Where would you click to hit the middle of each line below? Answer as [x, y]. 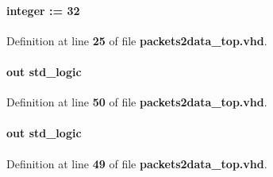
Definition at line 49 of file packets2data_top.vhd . [137, 163]
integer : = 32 [43, 10]
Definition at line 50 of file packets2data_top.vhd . [137, 102]
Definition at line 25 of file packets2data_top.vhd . [137, 40]
